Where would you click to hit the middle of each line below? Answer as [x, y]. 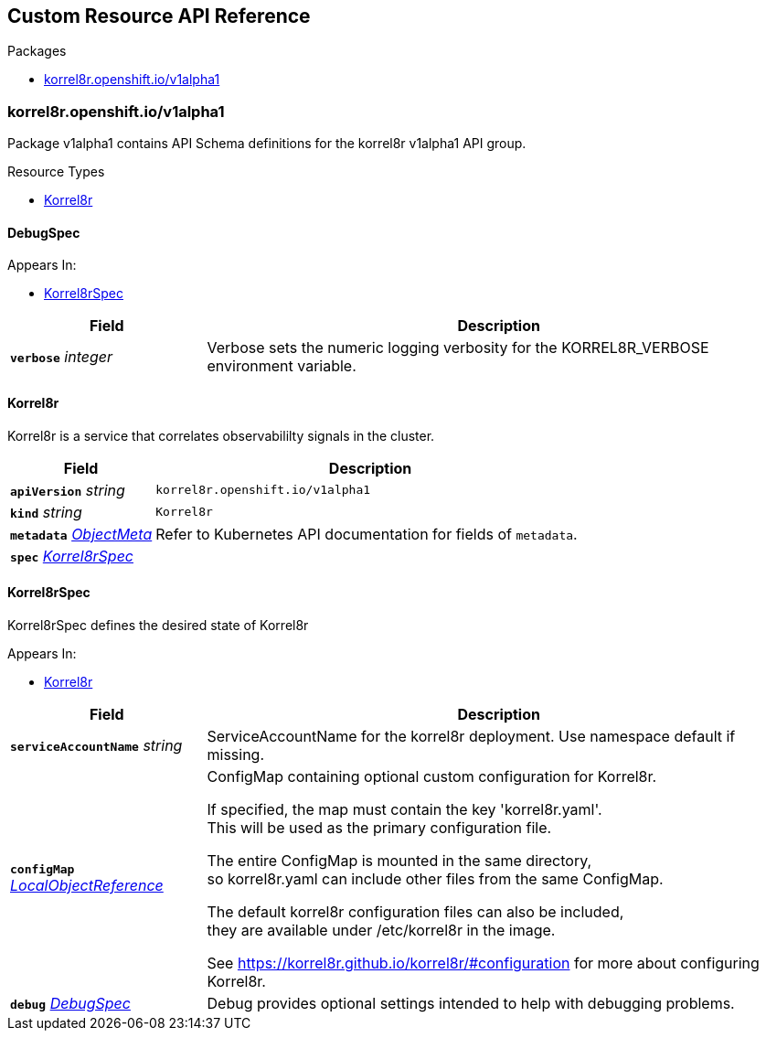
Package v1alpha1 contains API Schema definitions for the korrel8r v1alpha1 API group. [267, 144]
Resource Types [56, 172]
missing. [236, 754]
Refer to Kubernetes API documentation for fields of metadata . [367, 534]
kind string [46, 512]
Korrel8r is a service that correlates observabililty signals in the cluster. [221, 435]
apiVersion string [68, 490]
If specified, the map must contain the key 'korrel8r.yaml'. [404, 809]
